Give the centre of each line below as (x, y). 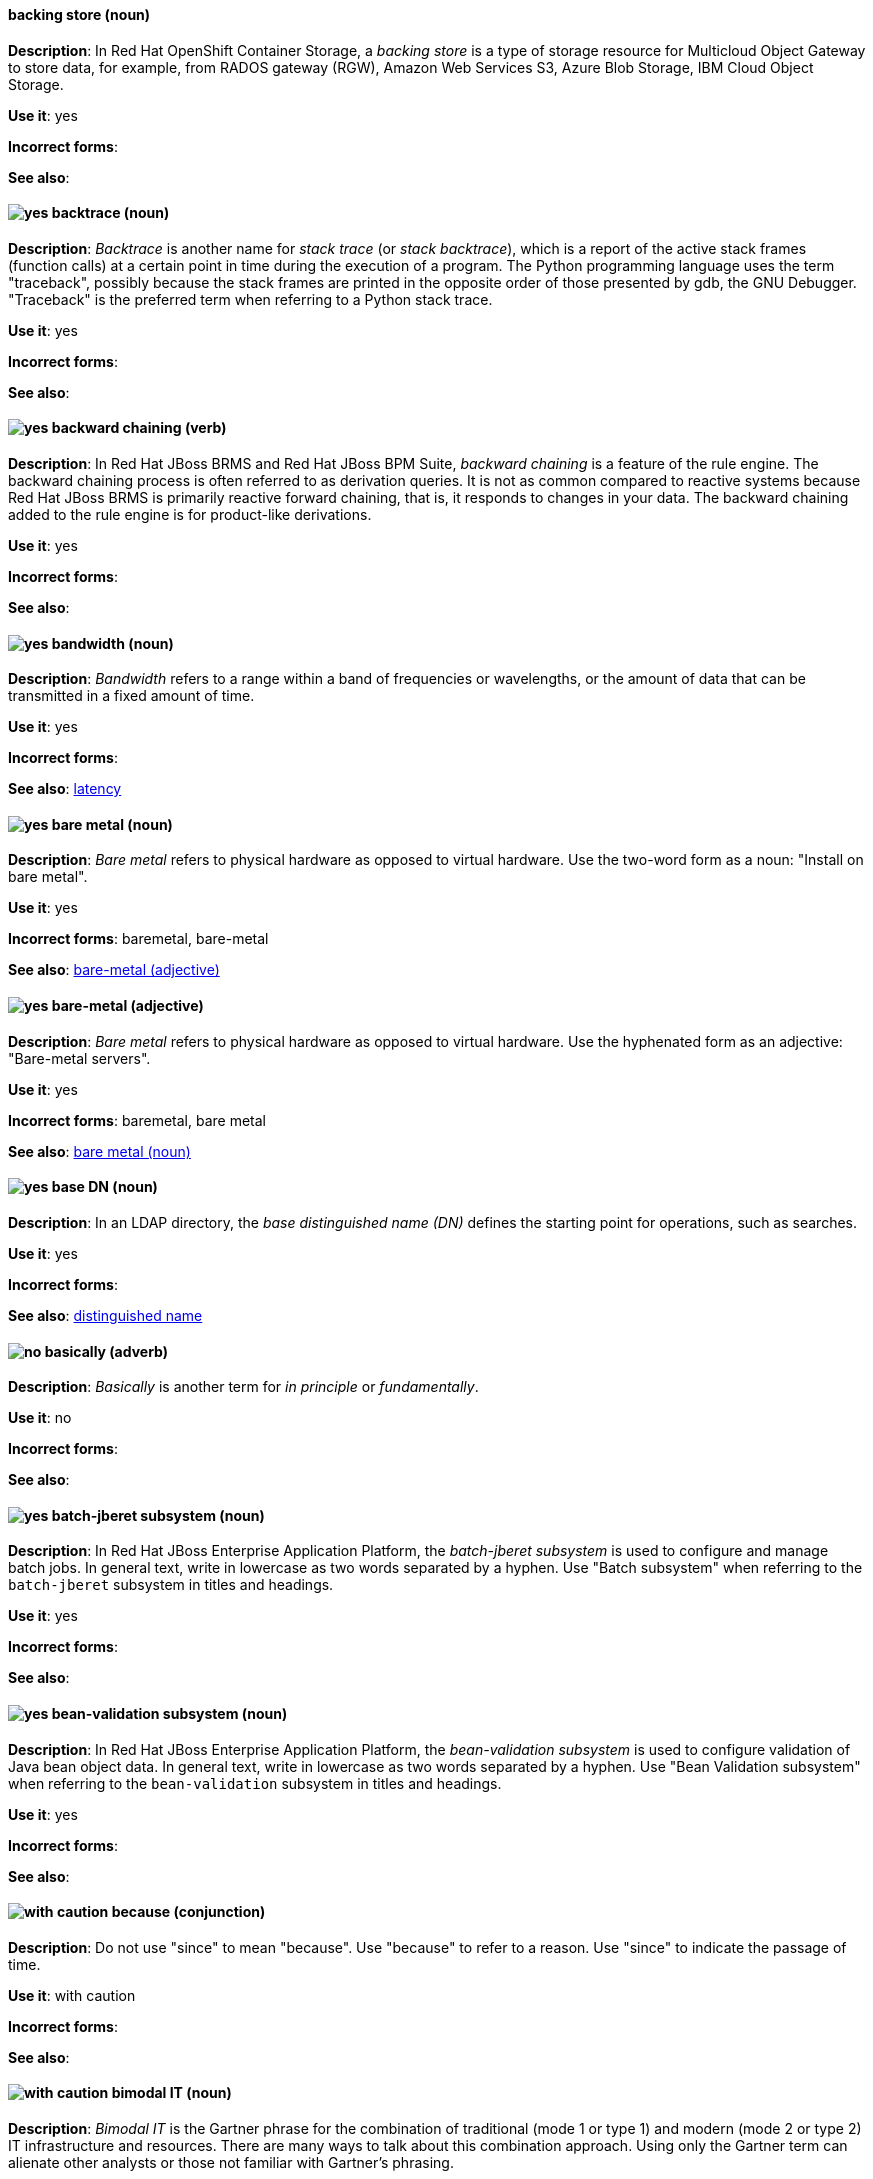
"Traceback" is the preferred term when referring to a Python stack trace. (250, 299)
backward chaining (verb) (139, 428)
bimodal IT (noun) (171, 2093)
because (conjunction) (188, 1912)
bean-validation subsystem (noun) (169, 1713)
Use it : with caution (72, 1995)
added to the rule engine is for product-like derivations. (190, 515)
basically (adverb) (106, 1351)
